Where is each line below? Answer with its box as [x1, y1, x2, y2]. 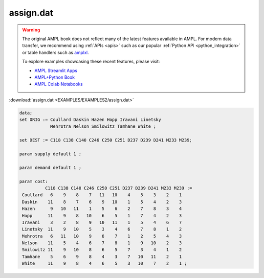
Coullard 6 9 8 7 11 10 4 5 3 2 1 [22, 192, 182, 198]
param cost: [19, 179, 48, 184]
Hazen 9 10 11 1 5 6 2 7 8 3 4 [22, 206, 182, 211]
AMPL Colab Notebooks [34, 81, 83, 87]
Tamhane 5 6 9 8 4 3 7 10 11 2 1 [22, 254, 182, 259]
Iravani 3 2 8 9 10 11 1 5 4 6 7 [22, 219, 182, 225]
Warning [22, 27, 40, 33]
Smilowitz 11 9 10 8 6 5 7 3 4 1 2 [22, 247, 182, 253]
